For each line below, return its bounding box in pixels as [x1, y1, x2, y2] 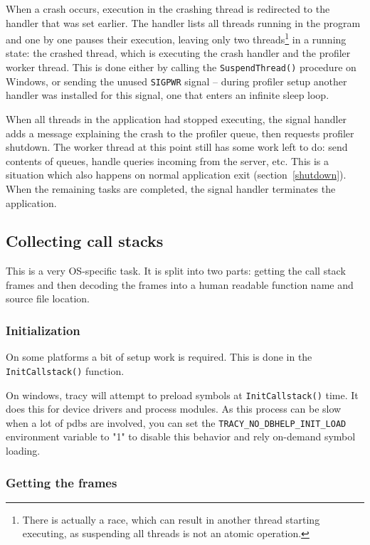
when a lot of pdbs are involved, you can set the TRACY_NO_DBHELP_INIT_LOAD [6, 415, 347, 430]
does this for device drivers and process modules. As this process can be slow [6, 401, 342, 416]
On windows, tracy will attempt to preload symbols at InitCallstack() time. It [6, 387, 359, 402]
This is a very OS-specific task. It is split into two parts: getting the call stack [6, 263, 346, 278]
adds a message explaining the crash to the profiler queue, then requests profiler [6, 125, 354, 140]
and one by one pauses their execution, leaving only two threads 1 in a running [6, 30, 347, 46]
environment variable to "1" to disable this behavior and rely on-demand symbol [6, 429, 356, 444]
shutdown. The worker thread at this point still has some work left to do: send [6, 139, 348, 154]
